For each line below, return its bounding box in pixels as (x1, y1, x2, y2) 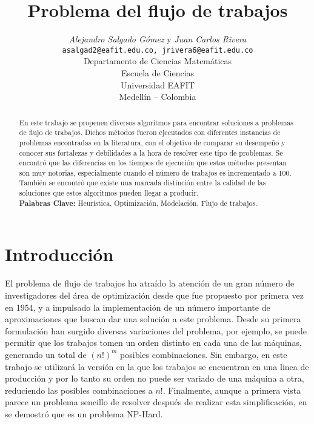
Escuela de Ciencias (121, 66, 195, 79)
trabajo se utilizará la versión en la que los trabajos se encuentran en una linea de (5, 360, 309, 373)
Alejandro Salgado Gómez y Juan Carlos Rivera (68, 33, 247, 45)
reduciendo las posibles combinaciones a (5, 383, 153, 396)
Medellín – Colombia (119, 90, 196, 103)
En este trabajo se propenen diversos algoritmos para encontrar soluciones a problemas (19, 117, 293, 127)
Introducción (5, 242, 114, 267)
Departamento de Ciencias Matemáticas (83, 55, 232, 67)
